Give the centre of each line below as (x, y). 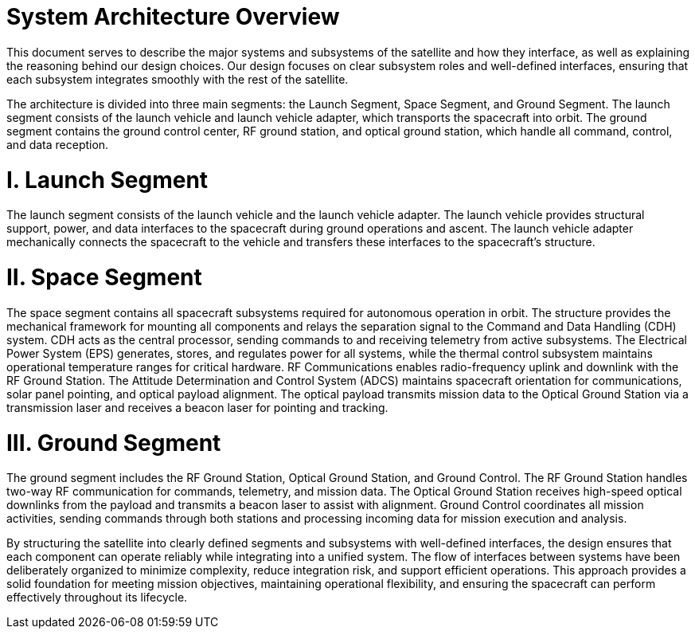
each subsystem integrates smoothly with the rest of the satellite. (178, 79)
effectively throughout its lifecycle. (97, 598)
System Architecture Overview (173, 17)
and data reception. (58, 144)
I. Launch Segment (107, 180)
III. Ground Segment (114, 443)
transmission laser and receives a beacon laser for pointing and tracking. (197, 407)
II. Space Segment (104, 277)
